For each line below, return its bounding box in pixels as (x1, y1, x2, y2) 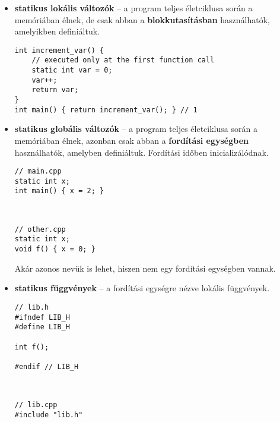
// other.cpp (14, 225, 66, 234)
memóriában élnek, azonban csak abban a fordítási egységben (14, 134, 249, 146)
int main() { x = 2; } (14, 187, 104, 196)
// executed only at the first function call (31, 56, 215, 65)
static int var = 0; (31, 66, 113, 75)
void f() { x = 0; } (14, 245, 96, 254)
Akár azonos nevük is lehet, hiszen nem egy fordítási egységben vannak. (14, 262, 276, 274)
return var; (31, 86, 79, 95)
